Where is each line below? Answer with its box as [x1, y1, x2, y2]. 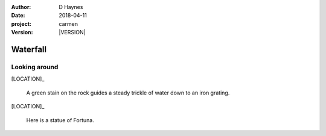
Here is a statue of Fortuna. [26, 116, 95, 123]
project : [11, 20, 31, 27]
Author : [11, 4, 31, 10]
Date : [11, 12, 25, 19]
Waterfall [11, 44, 47, 54]
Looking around [11, 63, 59, 71]
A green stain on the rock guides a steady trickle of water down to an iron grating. [26, 89, 230, 96]
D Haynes [59, 4, 83, 10]
